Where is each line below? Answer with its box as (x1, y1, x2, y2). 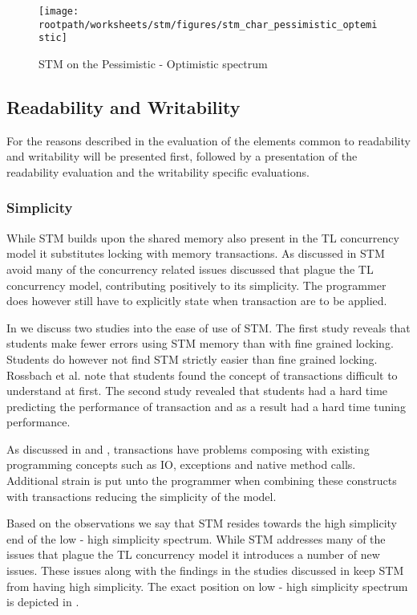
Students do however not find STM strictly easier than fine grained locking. (6, 350, 378, 367)
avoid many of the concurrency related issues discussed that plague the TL (6, 260, 374, 277)
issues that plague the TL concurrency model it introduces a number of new (6, 546, 380, 563)
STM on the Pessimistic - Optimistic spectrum (38, 55, 268, 71)
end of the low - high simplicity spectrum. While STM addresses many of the (6, 530, 386, 547)
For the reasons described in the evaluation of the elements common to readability (6, 132, 411, 149)
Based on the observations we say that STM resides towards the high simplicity (6, 515, 397, 532)
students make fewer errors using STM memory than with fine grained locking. (6, 335, 394, 352)
